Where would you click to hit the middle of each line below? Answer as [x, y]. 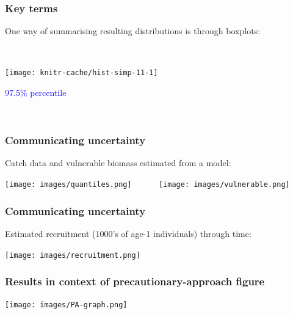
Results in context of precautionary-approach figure [135, 281]
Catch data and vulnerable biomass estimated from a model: [118, 163]
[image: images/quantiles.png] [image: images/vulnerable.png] [147, 185]
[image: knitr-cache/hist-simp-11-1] [81, 73]
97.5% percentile [36, 93]
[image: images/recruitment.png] [73, 255]
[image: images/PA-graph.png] [66, 305]
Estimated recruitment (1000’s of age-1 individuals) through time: [128, 233]
